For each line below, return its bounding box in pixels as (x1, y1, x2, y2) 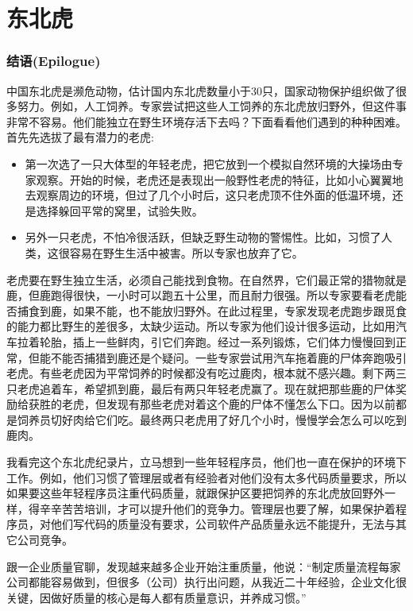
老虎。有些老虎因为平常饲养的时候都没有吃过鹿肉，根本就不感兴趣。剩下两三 (6, 365, 407, 381)
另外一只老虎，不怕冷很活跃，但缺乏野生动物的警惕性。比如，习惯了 (25, 229, 381, 246)
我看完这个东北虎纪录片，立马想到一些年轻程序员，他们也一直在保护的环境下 (6, 454, 407, 470)
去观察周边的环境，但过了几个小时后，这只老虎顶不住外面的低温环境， (25, 187, 392, 203)
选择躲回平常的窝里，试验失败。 (36, 202, 203, 218)
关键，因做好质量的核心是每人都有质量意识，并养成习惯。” (6, 589, 307, 605)
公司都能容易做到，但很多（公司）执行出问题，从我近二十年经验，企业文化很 (6, 574, 407, 590)
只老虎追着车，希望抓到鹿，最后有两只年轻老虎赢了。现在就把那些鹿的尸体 (6, 380, 396, 396)
